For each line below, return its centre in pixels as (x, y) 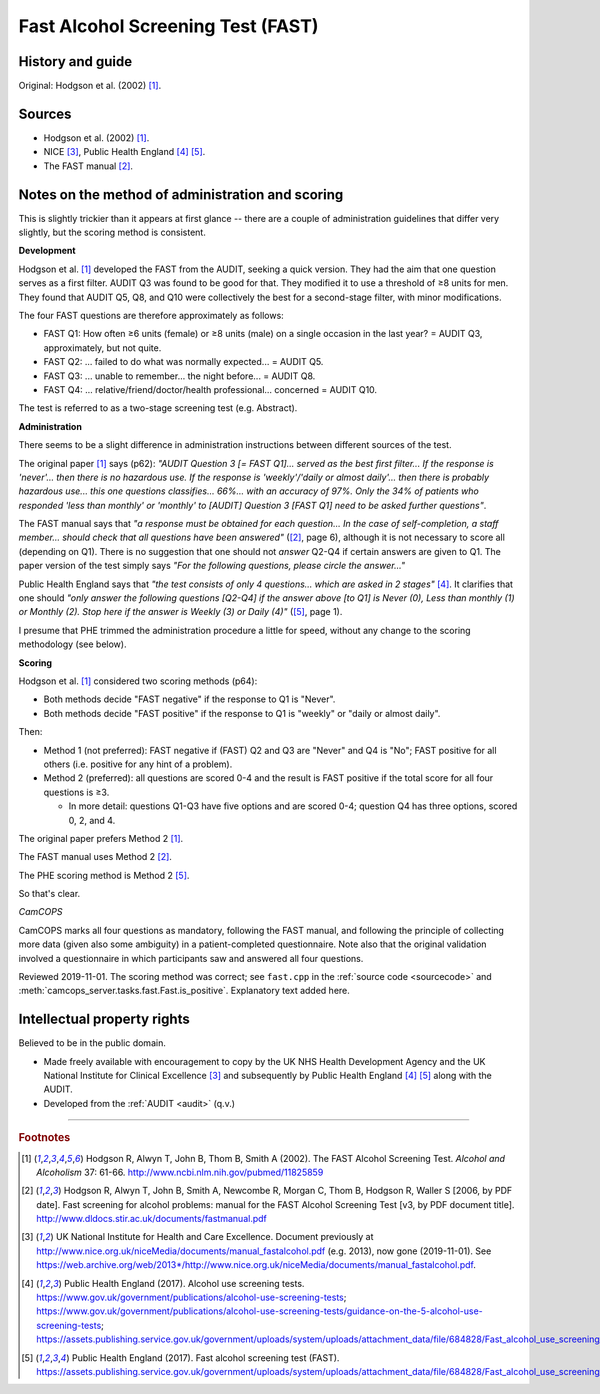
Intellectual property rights (104, 1019)
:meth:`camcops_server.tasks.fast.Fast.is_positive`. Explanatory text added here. (184, 991)
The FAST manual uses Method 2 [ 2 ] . (95, 857)
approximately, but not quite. (102, 347)
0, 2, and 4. (92, 820)
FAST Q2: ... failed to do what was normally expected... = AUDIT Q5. (183, 362)
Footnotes (44, 1138)
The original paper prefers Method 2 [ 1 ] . (101, 838)
